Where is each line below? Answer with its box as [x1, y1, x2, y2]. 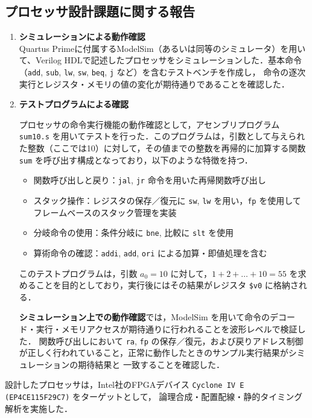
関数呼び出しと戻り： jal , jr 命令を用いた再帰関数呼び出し [33, 174, 266, 186]
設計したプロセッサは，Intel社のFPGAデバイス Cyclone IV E [5, 378, 244, 391]
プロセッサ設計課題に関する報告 [5, 2, 195, 21]
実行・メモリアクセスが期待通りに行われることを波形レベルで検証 [36, 322, 298, 335]
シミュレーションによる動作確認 [19, 30, 145, 43]
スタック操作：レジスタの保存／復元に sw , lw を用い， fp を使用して [33, 194, 301, 206]
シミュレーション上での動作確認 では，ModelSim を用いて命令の [19, 311, 270, 323]
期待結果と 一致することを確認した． [78, 358, 224, 370]
